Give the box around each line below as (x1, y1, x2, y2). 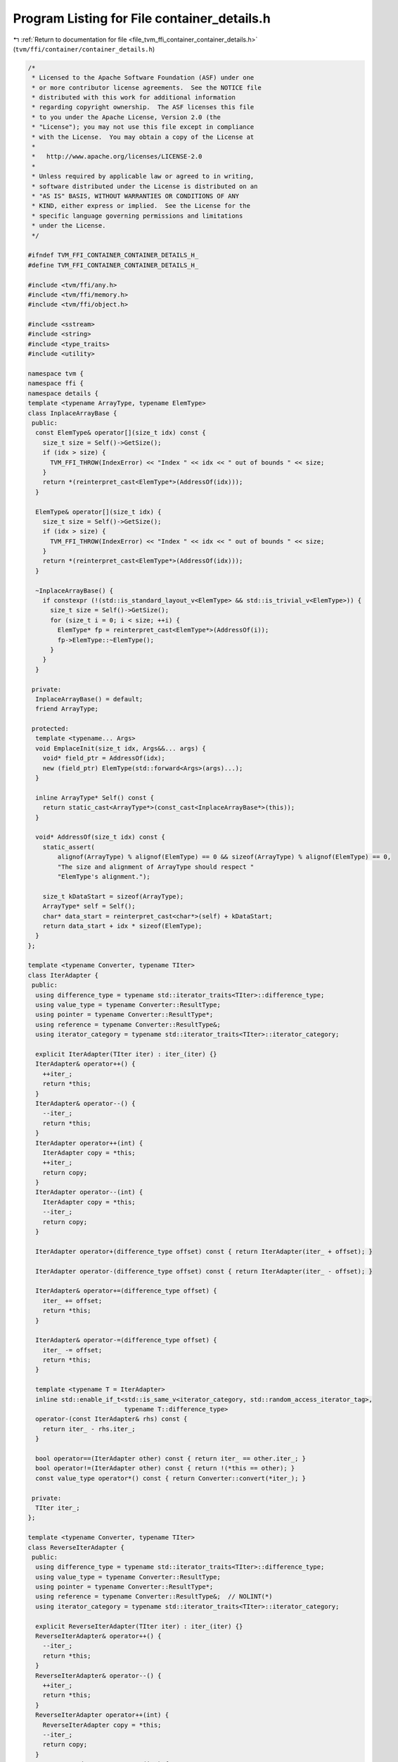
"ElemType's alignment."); (57, 873, 150, 880)
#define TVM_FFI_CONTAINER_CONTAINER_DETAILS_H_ (27, 261, 199, 269)
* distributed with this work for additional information (32, 94, 236, 101)
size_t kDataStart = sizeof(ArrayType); (42, 892, 184, 900)
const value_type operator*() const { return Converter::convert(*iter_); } (35, 1474, 306, 1482)
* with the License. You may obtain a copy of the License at (32, 133, 255, 141)
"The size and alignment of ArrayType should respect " (57, 863, 255, 870)
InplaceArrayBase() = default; (35, 695, 143, 703)
